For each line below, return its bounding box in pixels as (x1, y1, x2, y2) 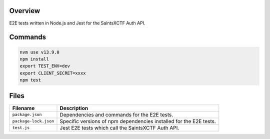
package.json (12, 112, 42, 117)
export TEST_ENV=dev (19, 63, 70, 69)
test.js (12, 125, 30, 130)
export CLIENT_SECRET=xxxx (19, 70, 86, 76)
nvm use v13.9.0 (19, 49, 60, 55)
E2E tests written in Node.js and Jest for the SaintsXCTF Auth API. (9, 20, 145, 26)
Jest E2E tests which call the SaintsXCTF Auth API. (59, 124, 179, 131)
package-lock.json (12, 118, 54, 124)
